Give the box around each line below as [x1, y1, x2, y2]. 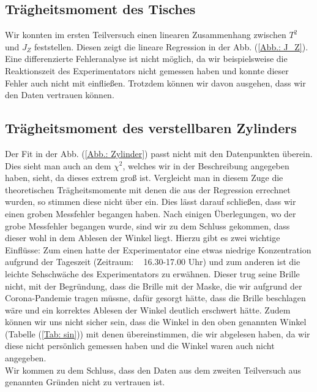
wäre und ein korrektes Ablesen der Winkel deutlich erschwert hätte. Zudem [5, 303, 291, 316]
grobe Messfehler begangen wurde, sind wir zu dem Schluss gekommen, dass [5, 219, 290, 232]
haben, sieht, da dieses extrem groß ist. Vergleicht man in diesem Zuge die [5, 171, 283, 184]
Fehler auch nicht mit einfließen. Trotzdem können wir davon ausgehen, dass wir [5, 76, 306, 89]
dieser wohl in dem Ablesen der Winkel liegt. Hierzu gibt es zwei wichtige [5, 231, 280, 244]
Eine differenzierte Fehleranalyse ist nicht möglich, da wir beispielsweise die [5, 52, 288, 65]
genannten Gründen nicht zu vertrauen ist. [5, 375, 165, 388]
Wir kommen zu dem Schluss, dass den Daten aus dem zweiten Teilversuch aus [5, 363, 301, 376]
